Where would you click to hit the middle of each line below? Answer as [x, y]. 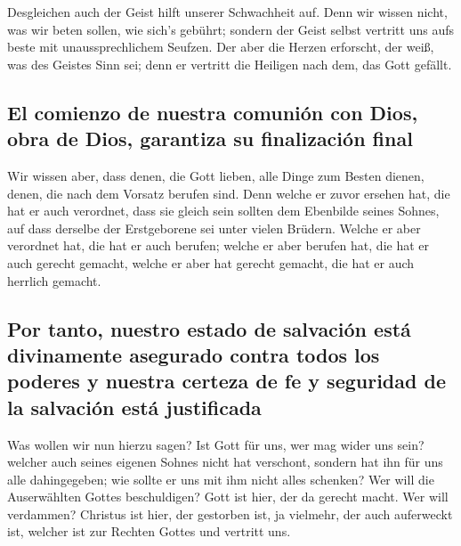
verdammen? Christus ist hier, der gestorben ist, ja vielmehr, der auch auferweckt [230, 513]
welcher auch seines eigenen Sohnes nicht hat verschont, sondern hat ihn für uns [225, 462]
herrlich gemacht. [54, 280]
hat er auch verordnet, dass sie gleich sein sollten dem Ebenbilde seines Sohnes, [223, 211]
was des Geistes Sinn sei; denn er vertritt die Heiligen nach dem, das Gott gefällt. [230, 64]
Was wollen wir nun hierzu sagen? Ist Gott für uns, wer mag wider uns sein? [216, 444]
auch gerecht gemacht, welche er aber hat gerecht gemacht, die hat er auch [211, 262]
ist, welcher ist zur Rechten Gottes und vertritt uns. [149, 531]
